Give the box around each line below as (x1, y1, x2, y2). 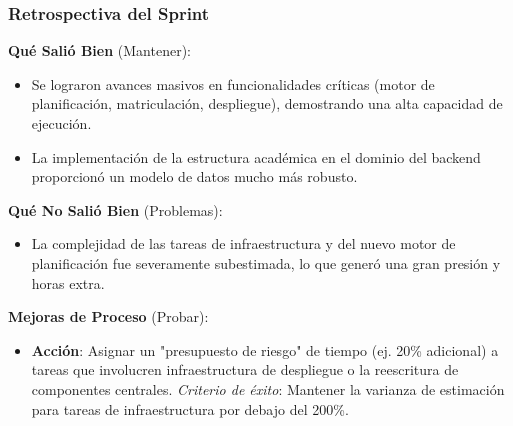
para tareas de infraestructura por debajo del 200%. (31, 398, 349, 419)
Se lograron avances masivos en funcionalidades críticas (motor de (31, 73, 435, 94)
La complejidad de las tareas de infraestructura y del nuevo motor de (31, 233, 456, 254)
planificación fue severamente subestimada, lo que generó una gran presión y (31, 252, 501, 273)
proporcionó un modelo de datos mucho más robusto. (31, 166, 358, 187)
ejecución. (31, 113, 92, 133)
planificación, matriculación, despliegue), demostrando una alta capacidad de (31, 93, 503, 114)
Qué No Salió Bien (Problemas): (8, 199, 223, 220)
